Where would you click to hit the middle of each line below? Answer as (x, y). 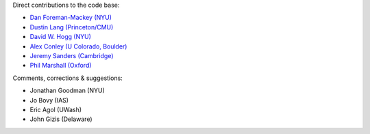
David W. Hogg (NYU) (61, 37)
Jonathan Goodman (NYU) (67, 91)
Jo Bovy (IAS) (49, 100)
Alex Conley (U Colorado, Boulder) (78, 46)
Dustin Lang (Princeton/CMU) (72, 27)
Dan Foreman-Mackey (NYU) (71, 18)
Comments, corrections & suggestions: (67, 78)
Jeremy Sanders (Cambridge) (72, 55)
